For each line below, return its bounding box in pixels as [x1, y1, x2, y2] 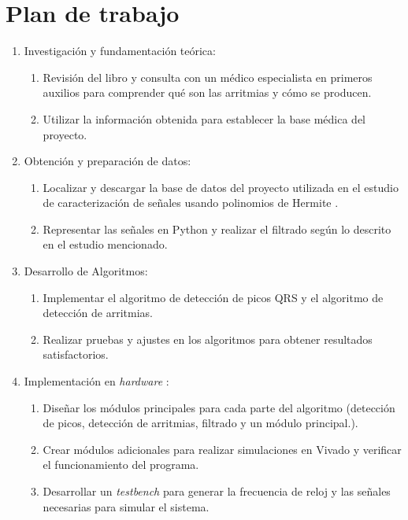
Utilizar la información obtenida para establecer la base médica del [43, 110, 366, 127]
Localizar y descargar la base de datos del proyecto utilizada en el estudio [43, 179, 399, 195]
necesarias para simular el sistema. [43, 498, 210, 514]
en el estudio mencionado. [43, 236, 168, 253]
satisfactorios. [43, 346, 109, 363]
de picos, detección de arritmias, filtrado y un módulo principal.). [43, 415, 358, 431]
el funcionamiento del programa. [43, 456, 199, 473]
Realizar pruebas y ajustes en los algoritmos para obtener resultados [43, 330, 373, 347]
